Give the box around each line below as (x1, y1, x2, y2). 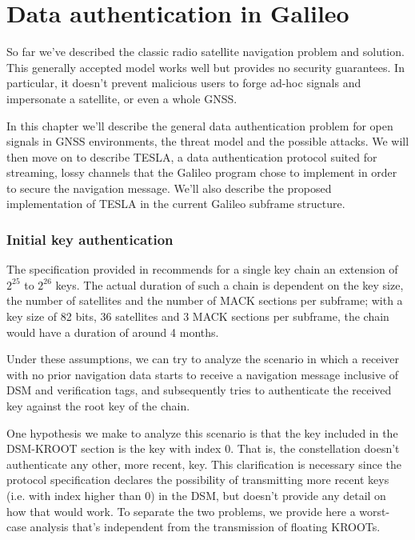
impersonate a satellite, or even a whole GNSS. (6, 90, 237, 106)
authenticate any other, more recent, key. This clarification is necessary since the (6, 455, 402, 472)
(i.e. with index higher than (6, 487, 142, 503)
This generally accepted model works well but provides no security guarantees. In (6, 58, 405, 75)
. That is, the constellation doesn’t (230, 440, 400, 457)
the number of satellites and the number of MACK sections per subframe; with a (6, 292, 403, 309)
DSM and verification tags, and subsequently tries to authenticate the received (6, 382, 392, 398)
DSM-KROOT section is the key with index (6, 440, 221, 457)
